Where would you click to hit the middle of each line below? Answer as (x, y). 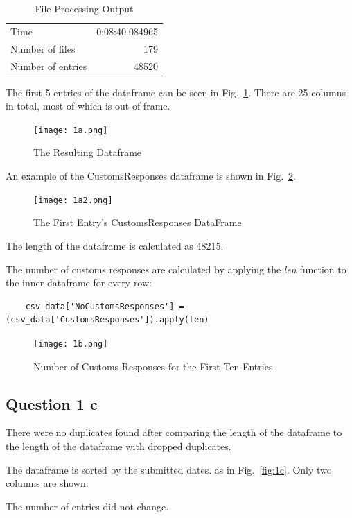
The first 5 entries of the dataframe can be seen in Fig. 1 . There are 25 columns (176, 92)
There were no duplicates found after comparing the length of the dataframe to (174, 432)
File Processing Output (84, 8)
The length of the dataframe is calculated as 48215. (115, 245)
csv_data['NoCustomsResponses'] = (105, 306)
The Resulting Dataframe (88, 152)
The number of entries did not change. (87, 506)
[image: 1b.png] (71, 344)
